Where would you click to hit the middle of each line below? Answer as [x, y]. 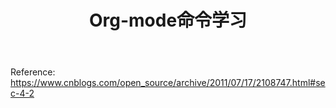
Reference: [33, 72]
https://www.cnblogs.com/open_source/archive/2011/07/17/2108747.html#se [168, 83]
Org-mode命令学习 [168, 20]
